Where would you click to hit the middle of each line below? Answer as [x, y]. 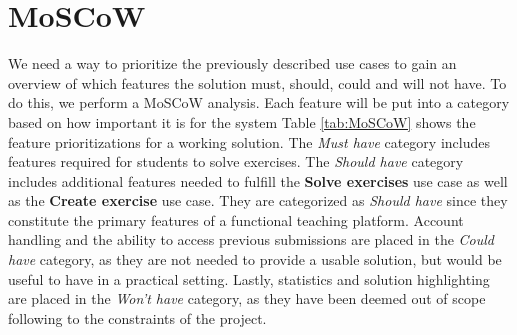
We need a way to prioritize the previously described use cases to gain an [232, 63]
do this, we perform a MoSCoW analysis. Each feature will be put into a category [259, 102]
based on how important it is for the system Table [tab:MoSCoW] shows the [242, 121]
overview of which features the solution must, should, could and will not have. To [257, 82]
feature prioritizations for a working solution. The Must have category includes [249, 141]
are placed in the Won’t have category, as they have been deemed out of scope [247, 298]
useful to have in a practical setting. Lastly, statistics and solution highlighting [249, 278]
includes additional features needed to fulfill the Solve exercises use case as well [258, 180]
